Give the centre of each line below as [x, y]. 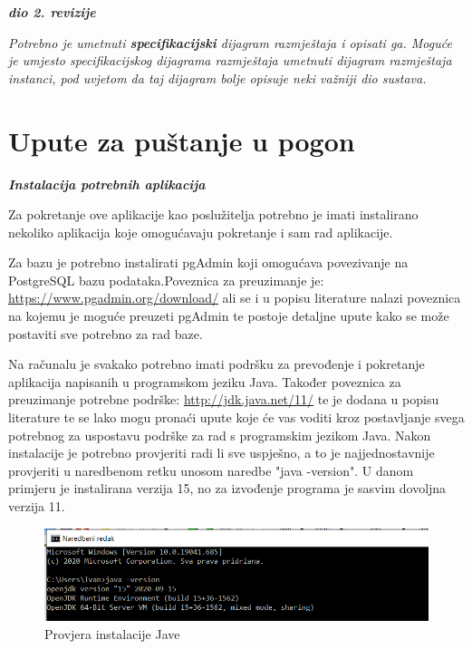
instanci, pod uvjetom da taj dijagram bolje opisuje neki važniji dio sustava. [217, 77]
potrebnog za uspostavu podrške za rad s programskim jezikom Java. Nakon [220, 435]
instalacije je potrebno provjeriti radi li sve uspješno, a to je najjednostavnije [222, 453]
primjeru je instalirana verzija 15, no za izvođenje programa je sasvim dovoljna [227, 488]
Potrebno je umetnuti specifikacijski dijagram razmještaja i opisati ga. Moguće [230, 42]
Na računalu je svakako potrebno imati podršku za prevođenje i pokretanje [217, 364]
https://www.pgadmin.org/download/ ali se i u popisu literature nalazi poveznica [235, 298]
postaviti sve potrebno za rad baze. [106, 333]
